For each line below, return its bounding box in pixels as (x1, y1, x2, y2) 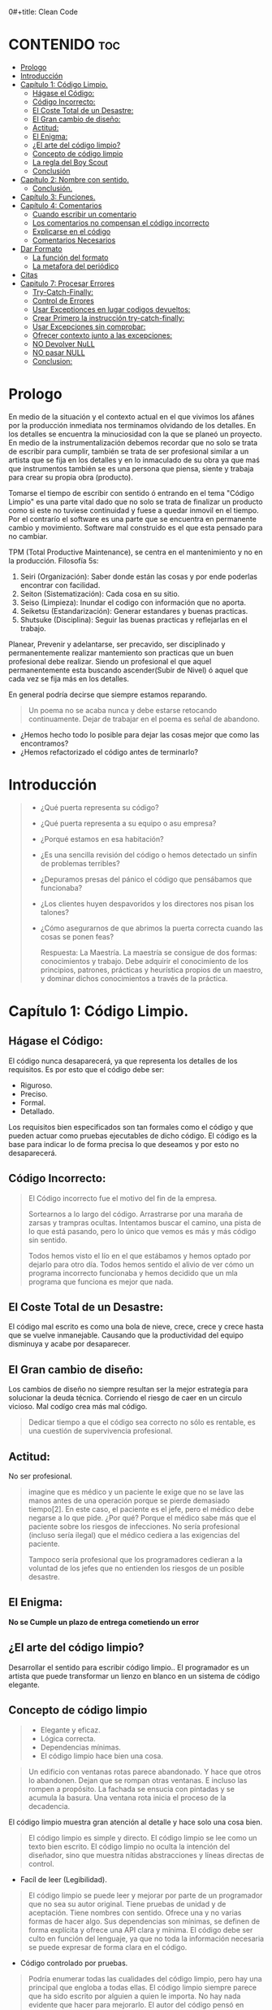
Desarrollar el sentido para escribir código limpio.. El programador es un (8, 1662, 250, 1672)
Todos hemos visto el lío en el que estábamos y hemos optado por (28, 1250, 252, 1260)
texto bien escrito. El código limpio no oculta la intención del (28, 1841, 230, 1851)
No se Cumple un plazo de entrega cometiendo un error (8, 1617, 200, 1627)
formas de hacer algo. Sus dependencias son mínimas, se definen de (28, 1916, 261, 1926)
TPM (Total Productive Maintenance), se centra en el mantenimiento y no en (8, 547, 263, 557)
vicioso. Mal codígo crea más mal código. (8, 1402, 148, 1412)
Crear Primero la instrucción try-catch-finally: (32, 313, 185, 322)
